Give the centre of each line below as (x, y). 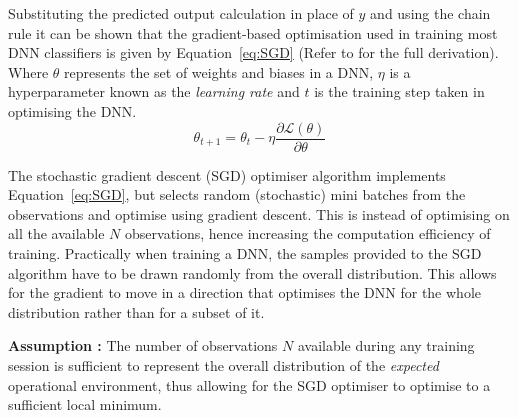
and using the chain (430, 13)
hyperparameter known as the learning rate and (154, 91)
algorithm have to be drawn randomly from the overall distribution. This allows (252, 272)
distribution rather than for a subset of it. (136, 311)
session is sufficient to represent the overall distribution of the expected (223, 364)
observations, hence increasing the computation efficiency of (308, 233)
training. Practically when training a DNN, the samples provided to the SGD (245, 253)
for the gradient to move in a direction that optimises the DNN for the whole (244, 292)
